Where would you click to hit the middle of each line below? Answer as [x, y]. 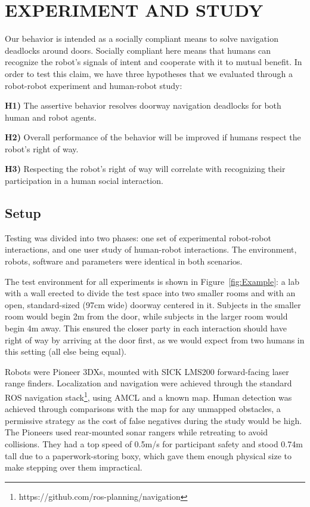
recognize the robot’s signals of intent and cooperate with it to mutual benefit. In [154, 62]
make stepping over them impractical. [74, 467]
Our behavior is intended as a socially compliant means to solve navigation [142, 39]
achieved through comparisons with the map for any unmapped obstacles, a [143, 409]
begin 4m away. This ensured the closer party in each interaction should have [146, 328]
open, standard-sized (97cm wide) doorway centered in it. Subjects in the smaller [153, 304]
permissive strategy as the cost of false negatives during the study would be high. [154, 420]
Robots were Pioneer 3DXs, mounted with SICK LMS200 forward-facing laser [147, 371]
